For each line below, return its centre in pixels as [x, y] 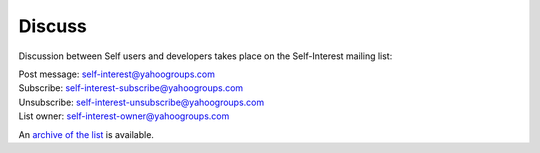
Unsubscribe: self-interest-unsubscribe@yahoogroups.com [141, 102]
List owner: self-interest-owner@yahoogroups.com [124, 116]
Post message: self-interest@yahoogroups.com [116, 74]
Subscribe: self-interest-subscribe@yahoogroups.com [131, 88]
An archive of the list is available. [86, 134]
